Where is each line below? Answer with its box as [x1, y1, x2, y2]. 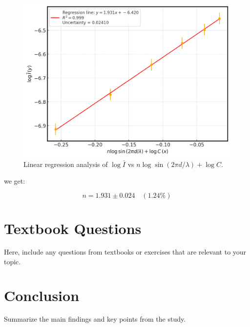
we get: [4, 175, 25, 186]
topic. [4, 256, 21, 266]
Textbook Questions [4, 218, 142, 238]
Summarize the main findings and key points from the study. [4, 313, 186, 324]
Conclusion [4, 285, 80, 305]
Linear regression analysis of [23, 159, 108, 169]
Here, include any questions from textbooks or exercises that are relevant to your [4, 247, 247, 257]
